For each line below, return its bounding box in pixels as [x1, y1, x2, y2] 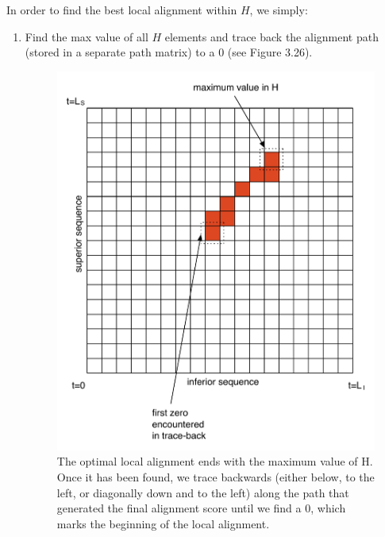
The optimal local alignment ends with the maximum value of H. [56, 453, 373, 469]
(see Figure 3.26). [227, 44, 313, 60]
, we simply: [249, 2, 308, 17]
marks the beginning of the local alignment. [56, 515, 270, 531]
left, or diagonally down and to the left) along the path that [56, 484, 349, 500]
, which [310, 500, 346, 516]
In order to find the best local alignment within [6, 2, 237, 17]
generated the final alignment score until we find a [56, 500, 302, 516]
